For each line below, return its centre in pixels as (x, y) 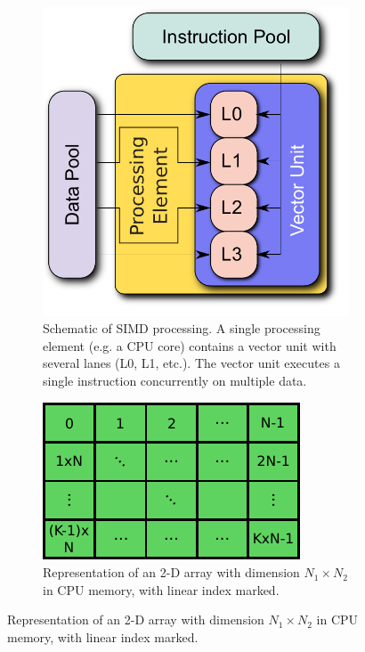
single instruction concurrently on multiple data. (175, 380)
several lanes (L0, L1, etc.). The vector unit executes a (191, 363)
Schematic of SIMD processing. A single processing (182, 328)
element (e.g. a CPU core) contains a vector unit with (190, 345)
